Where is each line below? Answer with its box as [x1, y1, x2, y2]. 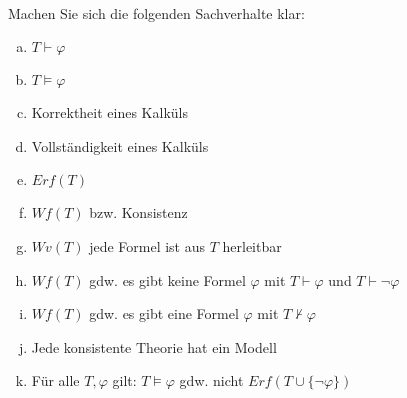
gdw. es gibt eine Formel [89, 303, 239, 324]
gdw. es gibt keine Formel [89, 269, 246, 290]
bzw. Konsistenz [89, 202, 188, 223]
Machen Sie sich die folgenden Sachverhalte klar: [8, 2, 305, 23]
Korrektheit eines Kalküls [31, 102, 188, 123]
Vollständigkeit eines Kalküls [31, 135, 209, 156]
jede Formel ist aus [89, 235, 206, 256]
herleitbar [222, 235, 282, 256]
